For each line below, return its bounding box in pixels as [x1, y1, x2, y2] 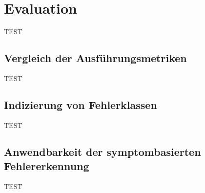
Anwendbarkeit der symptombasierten [4, 144, 201, 159]
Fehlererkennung [4, 158, 89, 173]
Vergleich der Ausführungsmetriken [4, 50, 187, 65]
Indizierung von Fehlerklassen [4, 97, 157, 112]
